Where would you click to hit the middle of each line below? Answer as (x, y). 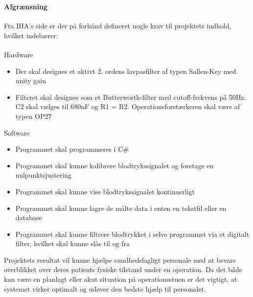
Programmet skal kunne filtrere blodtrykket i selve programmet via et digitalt (132, 234)
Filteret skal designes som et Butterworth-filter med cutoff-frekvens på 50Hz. (131, 97)
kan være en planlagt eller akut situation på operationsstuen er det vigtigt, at (121, 279)
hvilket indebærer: (31, 35)
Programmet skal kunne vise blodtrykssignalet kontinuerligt (105, 191)
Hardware (19, 54)
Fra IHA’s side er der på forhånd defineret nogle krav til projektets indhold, (118, 26)
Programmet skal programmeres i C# (72, 149)
